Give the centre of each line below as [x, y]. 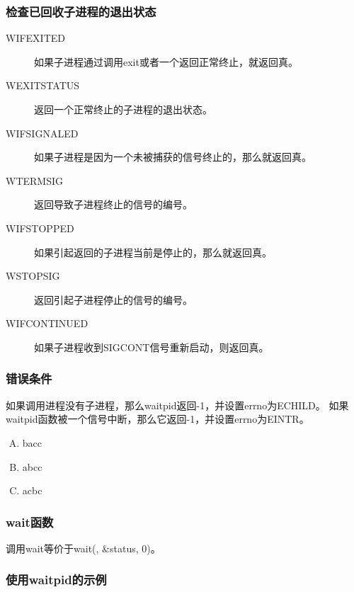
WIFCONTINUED [47, 323]
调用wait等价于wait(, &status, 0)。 [83, 548]
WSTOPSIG [33, 276]
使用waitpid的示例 [56, 580]
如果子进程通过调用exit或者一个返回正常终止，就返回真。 [166, 61]
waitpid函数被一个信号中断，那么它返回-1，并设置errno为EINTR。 [158, 419]
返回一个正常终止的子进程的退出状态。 [123, 109]
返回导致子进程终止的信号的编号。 [113, 204]
